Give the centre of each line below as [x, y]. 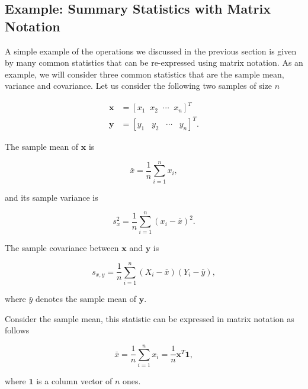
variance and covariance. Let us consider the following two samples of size [138, 86]
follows [17, 330]
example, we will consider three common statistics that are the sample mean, [145, 74]
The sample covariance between [62, 248]
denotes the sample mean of [86, 299]
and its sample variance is [52, 197]
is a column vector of [74, 381]
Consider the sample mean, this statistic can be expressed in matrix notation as [150, 318]
